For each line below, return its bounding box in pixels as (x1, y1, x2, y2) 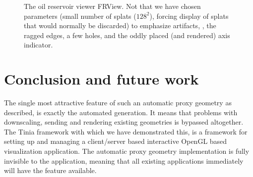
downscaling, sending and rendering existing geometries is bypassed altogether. (4, 117, 244, 127)
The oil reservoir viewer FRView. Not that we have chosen (24, 1, 201, 11)
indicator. (24, 40, 53, 50)
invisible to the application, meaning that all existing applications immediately (4, 155, 244, 166)
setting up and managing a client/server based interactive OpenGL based (4, 136, 227, 146)
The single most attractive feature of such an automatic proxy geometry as (4, 97, 232, 108)
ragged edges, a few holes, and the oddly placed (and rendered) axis (24, 30, 230, 40)
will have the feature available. (4, 165, 97, 176)
